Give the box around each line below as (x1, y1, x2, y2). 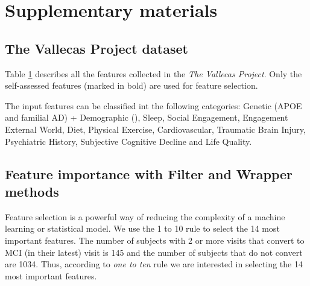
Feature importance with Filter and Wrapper (5, 164, 293, 183)
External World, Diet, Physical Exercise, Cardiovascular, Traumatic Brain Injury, (5, 122, 306, 135)
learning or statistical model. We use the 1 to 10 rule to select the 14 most (5, 222, 280, 235)
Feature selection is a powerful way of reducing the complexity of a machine (5, 210, 285, 223)
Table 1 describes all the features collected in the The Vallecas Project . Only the (5, 67, 302, 80)
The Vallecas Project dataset (5, 39, 188, 57)
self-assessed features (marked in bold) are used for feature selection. (5, 79, 258, 92)
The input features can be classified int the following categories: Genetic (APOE (5, 99, 302, 112)
